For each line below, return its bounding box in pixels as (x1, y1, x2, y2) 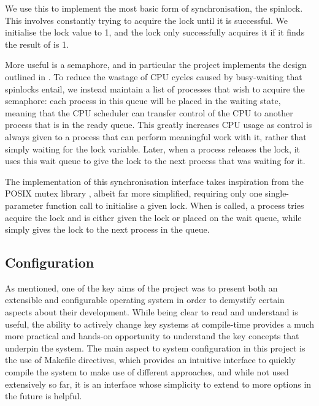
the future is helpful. (5, 389, 82, 402)
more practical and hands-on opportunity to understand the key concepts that (5, 329, 299, 342)
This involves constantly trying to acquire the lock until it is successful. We (5, 13, 288, 26)
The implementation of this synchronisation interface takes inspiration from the (5, 175, 304, 187)
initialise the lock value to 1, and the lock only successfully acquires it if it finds (5, 26, 305, 39)
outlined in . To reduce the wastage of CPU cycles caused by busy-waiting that (5, 70, 302, 83)
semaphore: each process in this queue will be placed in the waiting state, (5, 94, 281, 107)
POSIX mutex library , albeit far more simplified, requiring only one (5, 187, 263, 200)
